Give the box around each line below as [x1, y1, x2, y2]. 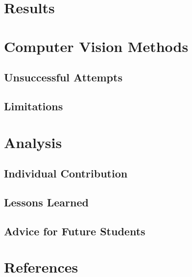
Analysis [4, 132, 62, 152]
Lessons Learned [4, 194, 89, 209]
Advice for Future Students [4, 223, 145, 238]
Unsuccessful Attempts [4, 70, 122, 85]
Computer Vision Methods [4, 36, 189, 56]
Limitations [4, 98, 63, 113]
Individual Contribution [4, 166, 128, 181]
